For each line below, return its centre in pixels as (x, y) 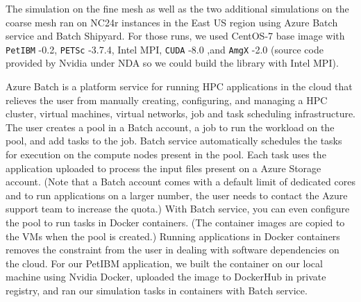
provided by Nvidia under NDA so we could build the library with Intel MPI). (172, 63)
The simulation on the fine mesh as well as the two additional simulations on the (177, 8)
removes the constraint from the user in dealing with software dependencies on (173, 250)
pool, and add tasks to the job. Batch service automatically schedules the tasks (174, 141)
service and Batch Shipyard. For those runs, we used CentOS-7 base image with (175, 36)
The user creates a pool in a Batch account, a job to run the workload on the (170, 127)
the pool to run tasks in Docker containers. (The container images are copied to (175, 222)
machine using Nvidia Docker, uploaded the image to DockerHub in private (166, 277)
